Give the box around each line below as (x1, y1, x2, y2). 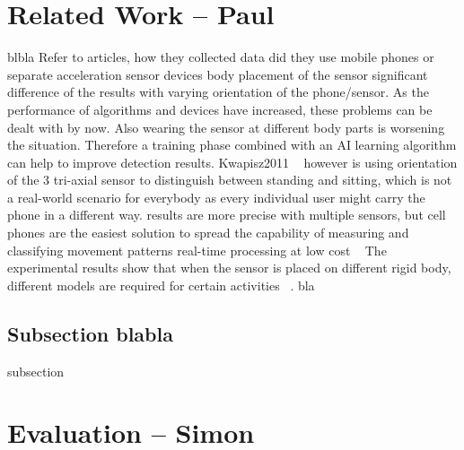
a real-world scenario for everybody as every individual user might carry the (7, 187, 425, 206)
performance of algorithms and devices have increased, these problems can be (7, 100, 433, 118)
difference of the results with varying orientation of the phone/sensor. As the (7, 82, 429, 101)
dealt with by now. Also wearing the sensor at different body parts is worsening (7, 117, 445, 136)
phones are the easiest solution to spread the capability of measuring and (7, 223, 409, 242)
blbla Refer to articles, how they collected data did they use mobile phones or (7, 48, 434, 66)
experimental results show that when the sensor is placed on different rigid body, (7, 258, 451, 277)
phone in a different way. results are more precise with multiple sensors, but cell (7, 205, 446, 224)
